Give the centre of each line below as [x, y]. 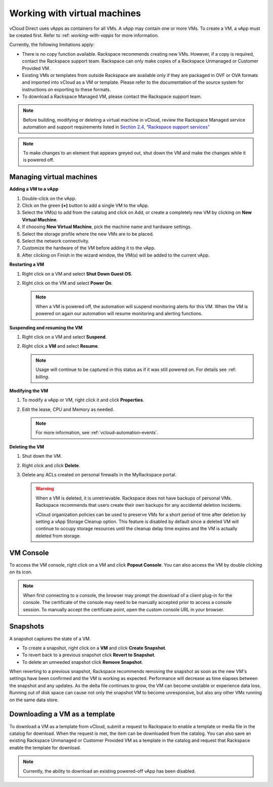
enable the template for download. [45, 747]
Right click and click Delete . [51, 465]
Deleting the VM [27, 446]
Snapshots [27, 627]
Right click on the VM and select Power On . [67, 283]
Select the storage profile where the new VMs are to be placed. [88, 234]
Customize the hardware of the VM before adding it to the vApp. [89, 248]
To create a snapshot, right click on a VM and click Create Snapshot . [94, 648]
